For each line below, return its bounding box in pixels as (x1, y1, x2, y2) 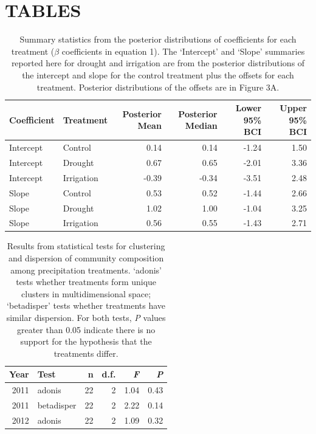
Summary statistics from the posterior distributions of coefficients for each (19, 33, 297, 46)
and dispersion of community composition (8, 252, 164, 264)
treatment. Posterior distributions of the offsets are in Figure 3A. (36, 80, 280, 93)
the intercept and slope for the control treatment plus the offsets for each (22, 68, 294, 81)
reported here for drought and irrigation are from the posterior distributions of (11, 57, 305, 69)
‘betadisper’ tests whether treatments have (7, 299, 166, 312)
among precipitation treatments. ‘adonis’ (10, 263, 162, 276)
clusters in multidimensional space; (21, 287, 151, 300)
